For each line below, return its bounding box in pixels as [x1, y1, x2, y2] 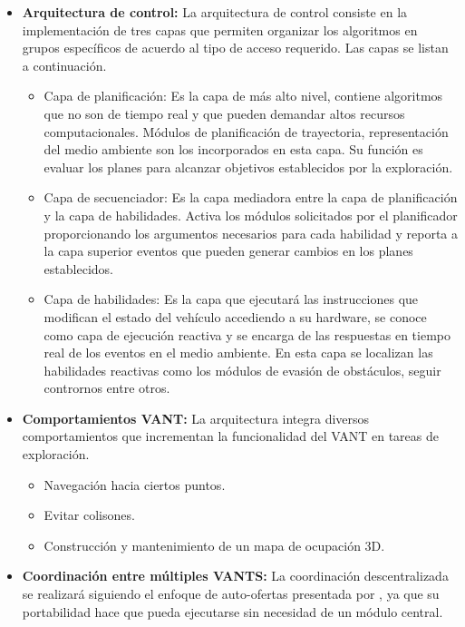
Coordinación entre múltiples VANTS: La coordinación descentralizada [22, 566, 449, 585]
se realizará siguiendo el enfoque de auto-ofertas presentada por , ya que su [22, 584, 440, 603]
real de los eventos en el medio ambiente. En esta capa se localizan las [44, 343, 433, 362]
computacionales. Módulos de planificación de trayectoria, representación [44, 122, 449, 141]
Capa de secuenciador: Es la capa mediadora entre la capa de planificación [44, 188, 458, 207]
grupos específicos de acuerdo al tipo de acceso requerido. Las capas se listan [22, 38, 449, 57]
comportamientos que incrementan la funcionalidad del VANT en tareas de [22, 426, 439, 446]
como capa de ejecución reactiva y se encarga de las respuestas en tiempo [44, 325, 450, 344]
